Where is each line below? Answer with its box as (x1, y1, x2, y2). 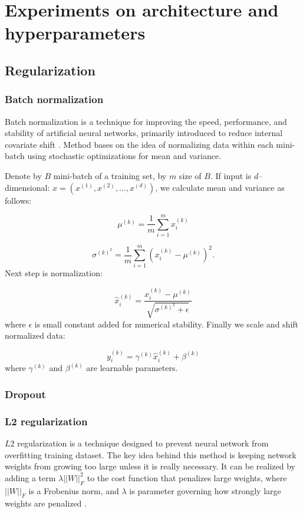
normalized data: (5, 329, 65, 342)
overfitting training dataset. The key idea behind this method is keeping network (5, 448, 297, 461)
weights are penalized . (5, 497, 87, 509)
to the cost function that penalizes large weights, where (87, 471, 287, 484)
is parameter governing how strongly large (129, 484, 281, 497)
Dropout (5, 386, 46, 401)
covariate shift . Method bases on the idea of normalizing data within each (5, 138, 274, 150)
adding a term (5, 471, 56, 484)
